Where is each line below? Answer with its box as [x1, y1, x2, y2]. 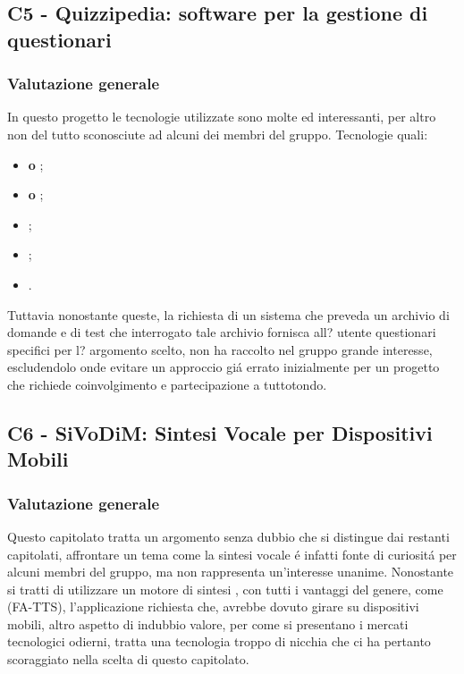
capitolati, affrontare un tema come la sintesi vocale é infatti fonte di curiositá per [7, 544, 457, 563]
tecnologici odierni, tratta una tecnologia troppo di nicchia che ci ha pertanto [7, 632, 431, 651]
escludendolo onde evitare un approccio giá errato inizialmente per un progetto [7, 358, 440, 376]
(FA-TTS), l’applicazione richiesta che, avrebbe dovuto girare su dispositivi [7, 597, 419, 616]
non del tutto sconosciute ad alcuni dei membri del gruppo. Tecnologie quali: [7, 124, 428, 143]
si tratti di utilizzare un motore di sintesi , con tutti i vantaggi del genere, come [7, 579, 443, 598]
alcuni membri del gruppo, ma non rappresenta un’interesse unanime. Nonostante [7, 562, 454, 581]
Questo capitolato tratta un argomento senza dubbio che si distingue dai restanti [7, 527, 450, 545]
